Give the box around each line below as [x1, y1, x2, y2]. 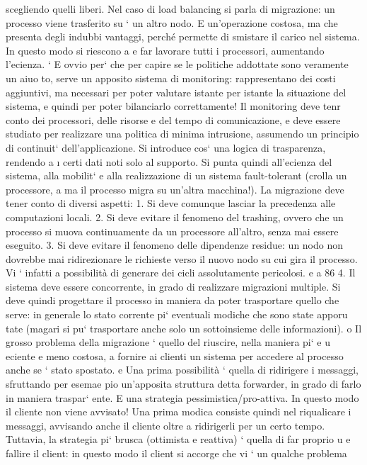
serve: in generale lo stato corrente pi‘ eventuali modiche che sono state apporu [6, 307, 348, 322]
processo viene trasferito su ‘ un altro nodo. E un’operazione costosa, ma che [6, 15, 338, 30]
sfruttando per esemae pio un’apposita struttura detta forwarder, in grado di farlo [6, 376, 361, 391]
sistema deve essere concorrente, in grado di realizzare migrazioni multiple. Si [6, 279, 341, 293]
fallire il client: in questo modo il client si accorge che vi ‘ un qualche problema [6, 446, 347, 460]
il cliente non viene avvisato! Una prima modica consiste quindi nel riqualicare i [6, 404, 351, 419]
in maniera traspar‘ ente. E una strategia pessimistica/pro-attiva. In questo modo [6, 390, 359, 405]
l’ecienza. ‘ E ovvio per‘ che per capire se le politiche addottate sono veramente [6, 57, 349, 72]
